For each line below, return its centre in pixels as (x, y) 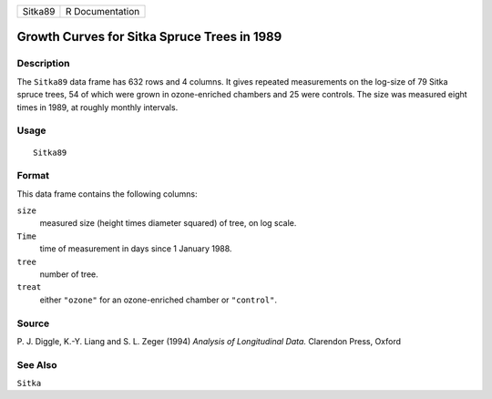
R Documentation (102, 11)
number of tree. (69, 274)
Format (33, 176)
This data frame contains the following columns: (107, 194)
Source (33, 323)
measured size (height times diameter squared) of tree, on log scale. (168, 223)
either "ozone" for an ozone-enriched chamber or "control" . (159, 300)
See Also (37, 364)
